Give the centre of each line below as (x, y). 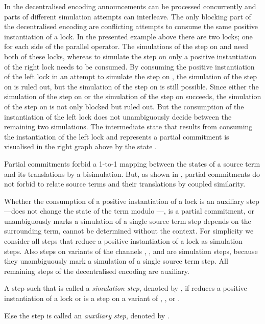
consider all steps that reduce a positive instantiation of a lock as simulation (123, 241)
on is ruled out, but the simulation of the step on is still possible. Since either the (131, 86)
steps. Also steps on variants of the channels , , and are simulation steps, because (131, 251)
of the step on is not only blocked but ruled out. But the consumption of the (124, 106)
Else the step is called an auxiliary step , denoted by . (87, 315)
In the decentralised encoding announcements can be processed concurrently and (130, 6)
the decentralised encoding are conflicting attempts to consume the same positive (131, 26)
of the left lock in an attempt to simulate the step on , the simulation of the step (130, 76)
